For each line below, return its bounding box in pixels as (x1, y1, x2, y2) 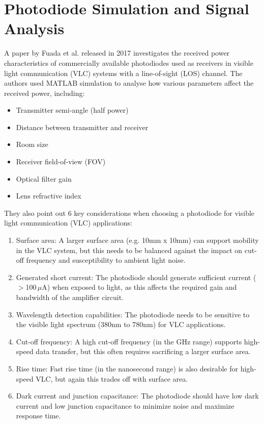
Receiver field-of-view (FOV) (16, 156, 106, 167)
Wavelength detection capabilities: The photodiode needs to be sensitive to (16, 309, 250, 319)
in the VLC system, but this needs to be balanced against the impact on (16, 244, 243, 255)
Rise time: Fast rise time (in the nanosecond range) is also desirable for (16, 363, 239, 373)
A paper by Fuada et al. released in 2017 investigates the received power (4, 47, 230, 58)
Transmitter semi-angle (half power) (16, 105, 129, 115)
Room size (16, 139, 48, 149)
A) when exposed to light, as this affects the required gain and (42, 282, 237, 292)
